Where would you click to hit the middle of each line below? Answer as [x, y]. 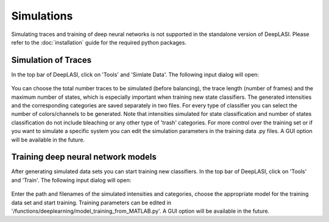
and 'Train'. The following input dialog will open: [71, 180]
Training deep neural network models [84, 157]
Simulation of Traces [51, 60]
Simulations [42, 16]
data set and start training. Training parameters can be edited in [91, 202]
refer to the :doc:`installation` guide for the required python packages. [99, 42]
